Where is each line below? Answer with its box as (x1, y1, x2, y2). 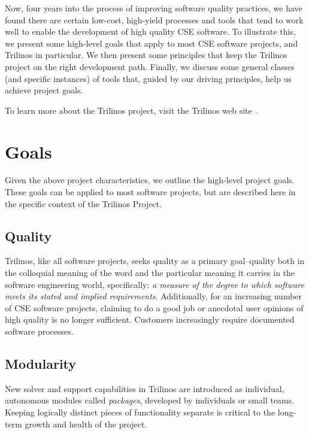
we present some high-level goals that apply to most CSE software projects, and (5, 37, 298, 49)
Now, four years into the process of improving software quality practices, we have (5, 2, 302, 14)
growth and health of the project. (25, 417, 147, 430)
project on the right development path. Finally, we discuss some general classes (5, 60, 295, 72)
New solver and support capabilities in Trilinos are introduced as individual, (5, 382, 284, 394)
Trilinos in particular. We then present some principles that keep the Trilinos (5, 48, 287, 61)
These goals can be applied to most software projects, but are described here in (5, 186, 296, 198)
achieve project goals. (5, 84, 83, 96)
